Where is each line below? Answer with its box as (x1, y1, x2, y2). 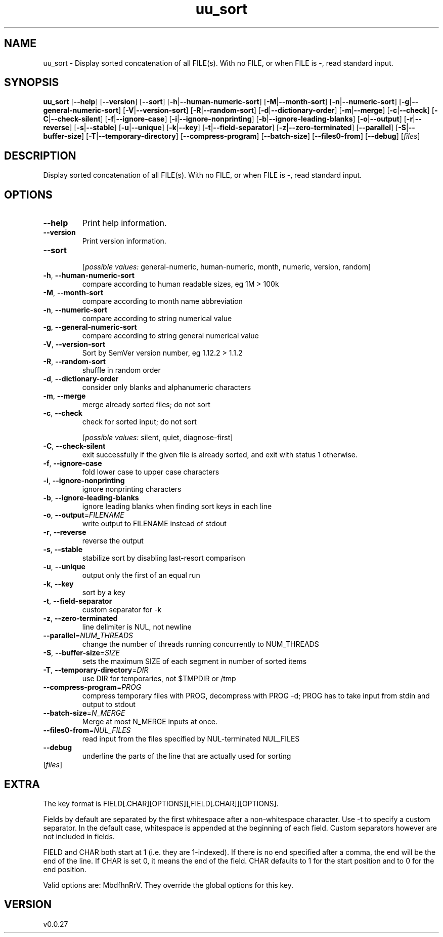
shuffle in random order (82, 366, 161, 375)
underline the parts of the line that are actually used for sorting (82, 752, 291, 761)
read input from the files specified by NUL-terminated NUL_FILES (82, 734, 300, 744)
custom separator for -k (82, 605, 162, 614)
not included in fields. (43, 832, 115, 841)
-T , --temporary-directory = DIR (43, 666, 149, 675)
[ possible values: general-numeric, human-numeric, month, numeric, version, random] (82, 262, 371, 271)
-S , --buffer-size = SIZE (43, 648, 120, 657)
